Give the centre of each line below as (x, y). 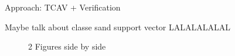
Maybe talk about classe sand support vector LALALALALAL (118, 27)
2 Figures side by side (67, 46)
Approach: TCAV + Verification (63, 7)
